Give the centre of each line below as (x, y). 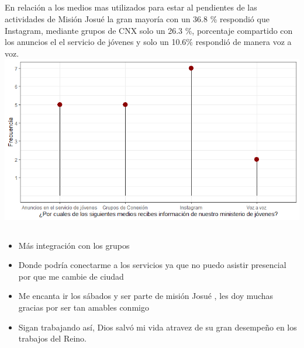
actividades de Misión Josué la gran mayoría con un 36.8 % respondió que (137, 18)
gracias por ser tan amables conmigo (84, 307)
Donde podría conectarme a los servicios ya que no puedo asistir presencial (152, 265)
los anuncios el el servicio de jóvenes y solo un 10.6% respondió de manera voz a (148, 42)
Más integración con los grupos (74, 245)
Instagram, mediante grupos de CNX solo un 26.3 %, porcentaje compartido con (149, 30)
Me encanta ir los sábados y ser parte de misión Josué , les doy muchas (146, 296)
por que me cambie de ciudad (71, 276)
